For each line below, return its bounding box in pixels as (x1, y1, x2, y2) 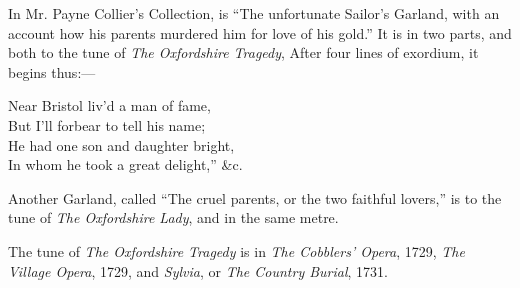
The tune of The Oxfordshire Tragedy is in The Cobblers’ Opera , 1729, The (8, 240, 465, 261)
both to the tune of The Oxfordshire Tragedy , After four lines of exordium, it (8, 42, 479, 63)
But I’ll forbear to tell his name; (8, 114, 206, 135)
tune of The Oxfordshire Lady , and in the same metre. (8, 207, 339, 228)
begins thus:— (8, 61, 96, 82)
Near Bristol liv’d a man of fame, (8, 95, 211, 116)
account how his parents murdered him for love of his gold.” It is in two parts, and (8, 22, 512, 43)
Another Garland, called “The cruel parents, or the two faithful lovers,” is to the (8, 187, 502, 208)
